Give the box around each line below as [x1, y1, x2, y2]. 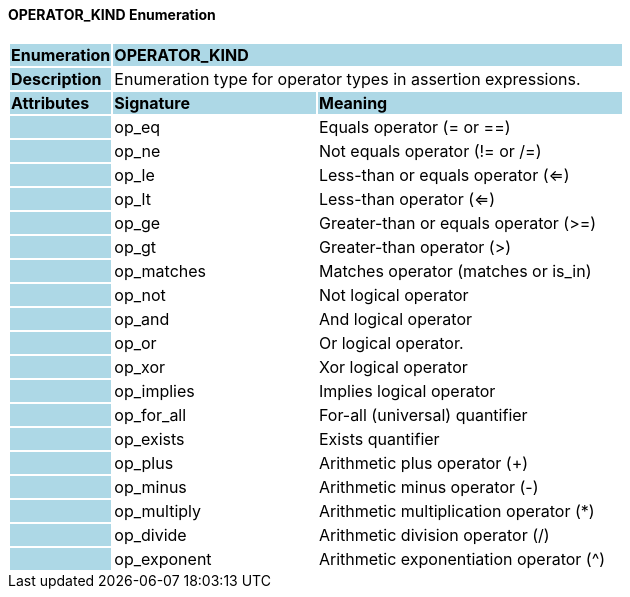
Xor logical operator [318, 356, 468, 377]
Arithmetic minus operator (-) [318, 476, 539, 497]
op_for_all [114, 404, 187, 425]
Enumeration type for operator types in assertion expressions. [114, 68, 581, 89]
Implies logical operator [318, 380, 496, 401]
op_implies [114, 380, 195, 401]
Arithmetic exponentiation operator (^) [318, 548, 606, 569]
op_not [114, 284, 166, 305]
